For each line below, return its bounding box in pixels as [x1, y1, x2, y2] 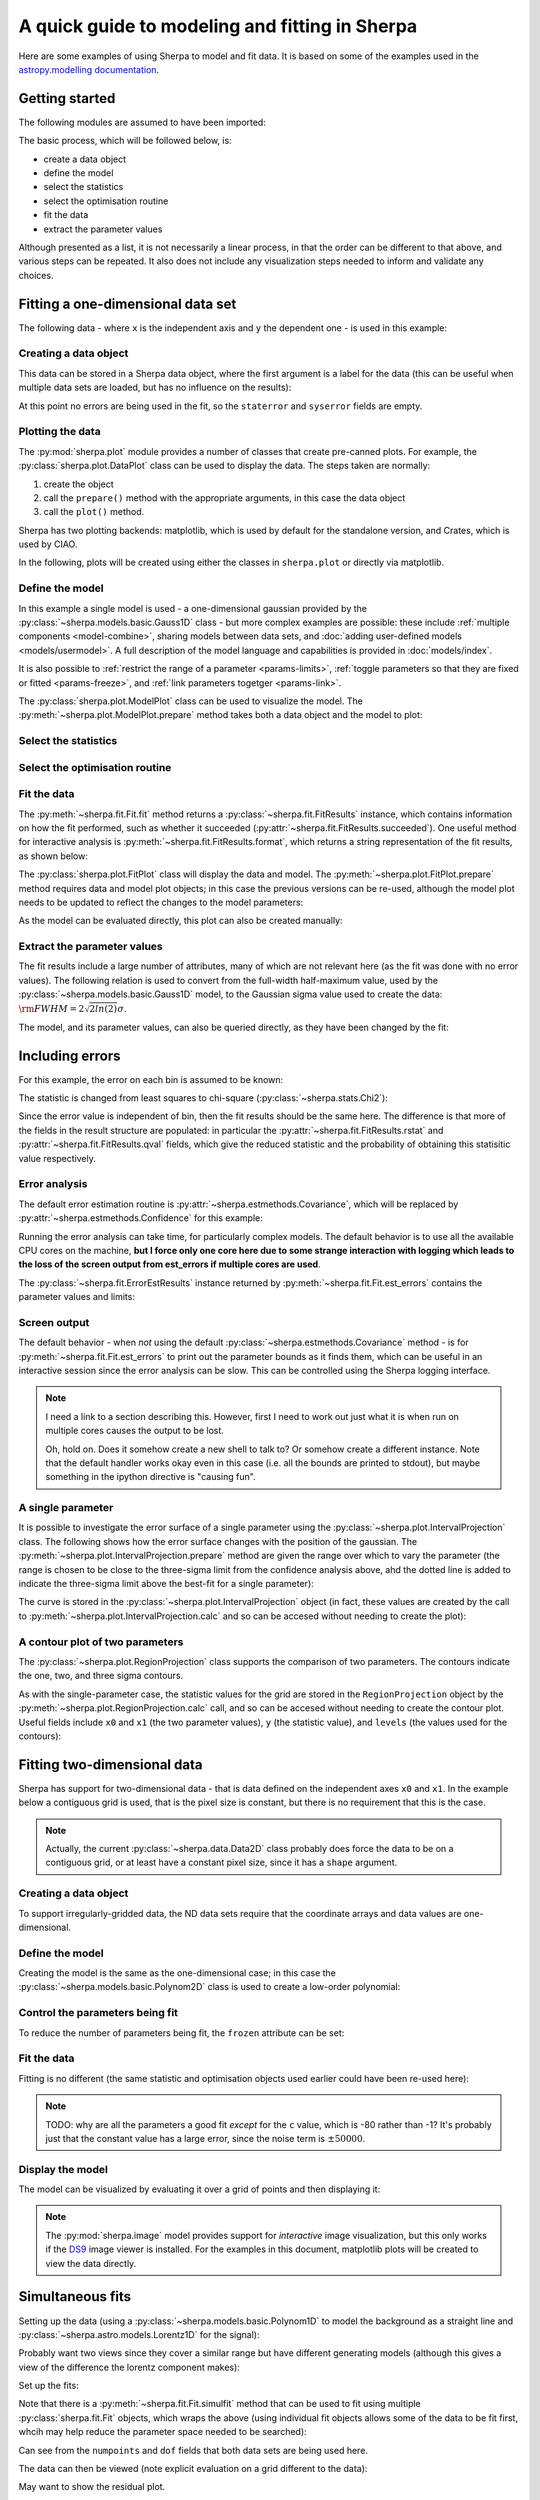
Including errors [18, 1047, 121, 1064]
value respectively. [18, 1152, 97, 1164]
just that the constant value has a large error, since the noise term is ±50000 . [45, 2132, 366, 2144]
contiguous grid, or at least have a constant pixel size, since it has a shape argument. [45, 1856, 398, 1869]
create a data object [43, 153, 127, 165]
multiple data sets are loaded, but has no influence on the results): [18, 381, 292, 394]
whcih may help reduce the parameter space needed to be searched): [18, 2426, 307, 2438]
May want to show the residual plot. [18, 2481, 166, 2493]
